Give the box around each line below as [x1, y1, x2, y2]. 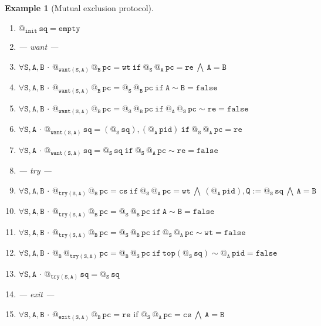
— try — [18, 164, 52, 176]
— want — [18, 40, 59, 53]
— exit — [18, 288, 55, 300]
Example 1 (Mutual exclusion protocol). [5, 2, 154, 13]
